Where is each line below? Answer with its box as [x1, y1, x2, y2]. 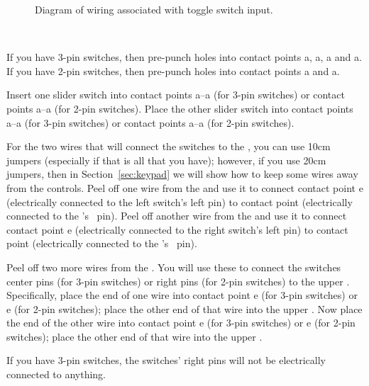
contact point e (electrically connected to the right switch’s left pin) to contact [6, 222, 348, 237]
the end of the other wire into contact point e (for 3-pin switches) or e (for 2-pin [6, 315, 356, 330]
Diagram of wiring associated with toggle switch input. [35, 2, 273, 16]
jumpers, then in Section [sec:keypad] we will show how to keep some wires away [6, 166, 358, 181]
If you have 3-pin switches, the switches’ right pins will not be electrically [6, 353, 326, 368]
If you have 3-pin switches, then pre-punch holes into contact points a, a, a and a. [6, 50, 362, 64]
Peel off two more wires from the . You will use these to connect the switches [6, 259, 341, 274]
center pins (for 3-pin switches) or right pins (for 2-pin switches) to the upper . [6, 273, 350, 288]
